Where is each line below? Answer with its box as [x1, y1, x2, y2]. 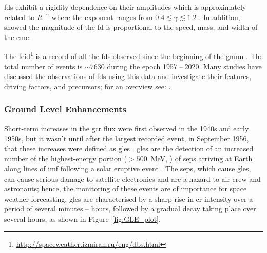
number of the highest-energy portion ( [4, 153, 127, 164]
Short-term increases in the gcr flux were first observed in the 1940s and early [4, 123, 249, 133]
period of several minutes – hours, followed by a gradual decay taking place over [4, 203, 256, 214]
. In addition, [199, 11, 240, 22]
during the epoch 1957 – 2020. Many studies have [107, 61, 262, 71]
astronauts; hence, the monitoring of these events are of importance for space [4, 183, 247, 194]
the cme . [4, 31, 31, 42]
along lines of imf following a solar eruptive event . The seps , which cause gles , [4, 163, 251, 173]
